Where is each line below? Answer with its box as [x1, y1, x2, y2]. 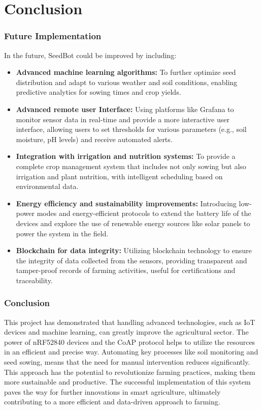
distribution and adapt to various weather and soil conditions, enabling [16, 76, 238, 87]
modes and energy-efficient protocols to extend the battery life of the [37, 208, 251, 218]
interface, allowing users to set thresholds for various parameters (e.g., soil [16, 124, 247, 134]
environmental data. [16, 181, 79, 192]
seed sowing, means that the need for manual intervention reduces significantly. [4, 357, 250, 367]
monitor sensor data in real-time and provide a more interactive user [16, 114, 230, 124]
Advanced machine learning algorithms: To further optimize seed [16, 67, 236, 77]
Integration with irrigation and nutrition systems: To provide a [16, 151, 236, 161]
